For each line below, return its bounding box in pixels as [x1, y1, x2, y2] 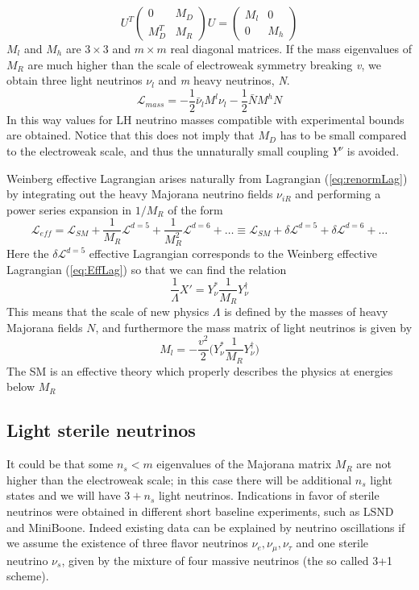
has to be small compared [280, 127, 407, 143]
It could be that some [6, 455, 114, 472]
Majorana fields [6, 318, 83, 335]
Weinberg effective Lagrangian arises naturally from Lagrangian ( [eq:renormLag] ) [6, 169, 408, 186]
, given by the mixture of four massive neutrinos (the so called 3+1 [61, 551, 393, 568]
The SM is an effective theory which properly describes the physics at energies [6, 362, 393, 379]
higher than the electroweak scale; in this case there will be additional [6, 471, 352, 488]
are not [356, 455, 392, 472]
